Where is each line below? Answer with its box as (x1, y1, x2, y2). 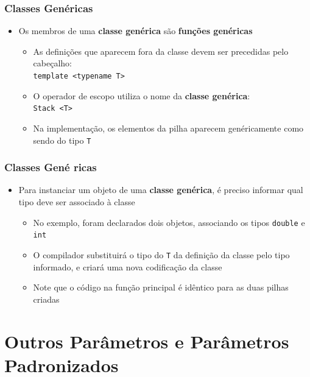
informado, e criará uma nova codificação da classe (33, 260, 222, 273)
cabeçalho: (33, 57, 72, 69)
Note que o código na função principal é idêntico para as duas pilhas (33, 281, 289, 294)
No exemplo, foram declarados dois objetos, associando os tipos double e (33, 216, 305, 228)
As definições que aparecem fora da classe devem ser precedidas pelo (33, 44, 289, 57)
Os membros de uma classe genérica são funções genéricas (18, 24, 253, 37)
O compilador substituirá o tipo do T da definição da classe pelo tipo (33, 248, 290, 261)
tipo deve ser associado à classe (18, 195, 135, 208)
